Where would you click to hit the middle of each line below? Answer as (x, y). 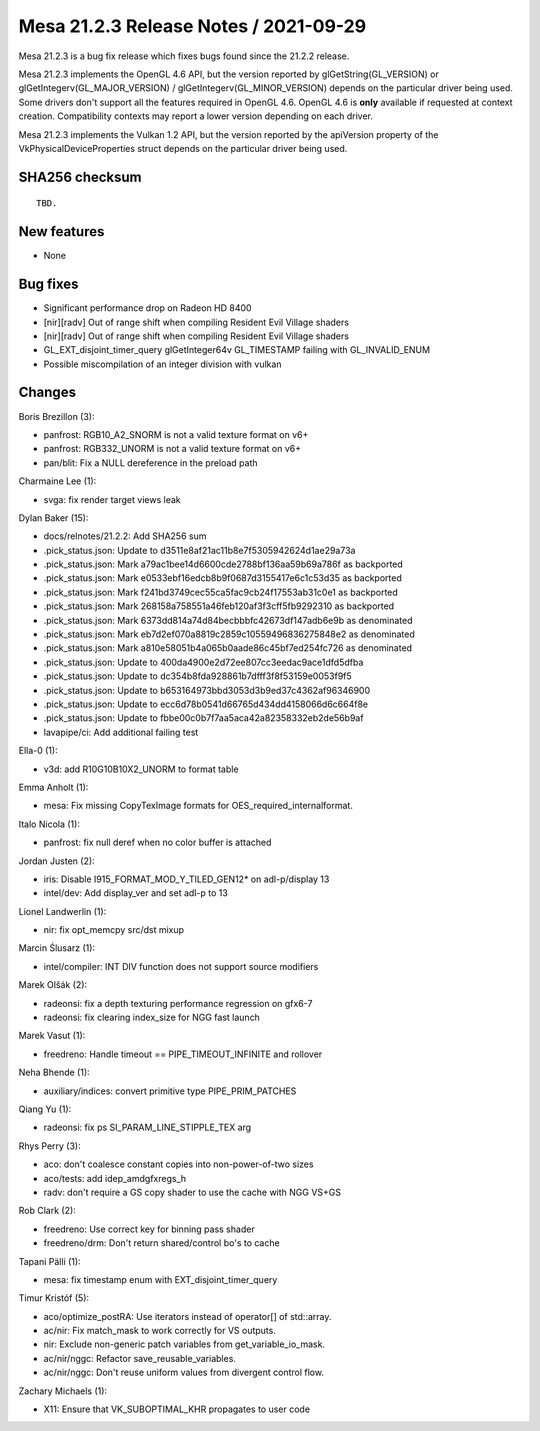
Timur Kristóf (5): (54, 1298)
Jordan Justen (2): (56, 861)
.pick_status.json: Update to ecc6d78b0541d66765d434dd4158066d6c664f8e (206, 704)
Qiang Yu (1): (45, 1109)
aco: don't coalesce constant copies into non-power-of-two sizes (178, 1164)
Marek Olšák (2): (53, 985)
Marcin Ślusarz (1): (56, 948)
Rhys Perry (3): (49, 1146)
